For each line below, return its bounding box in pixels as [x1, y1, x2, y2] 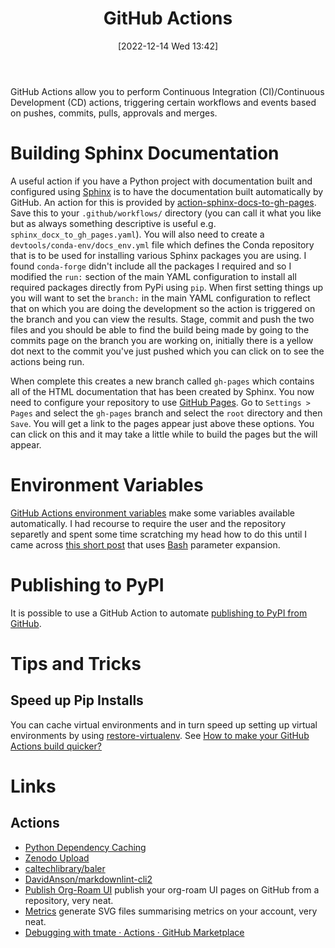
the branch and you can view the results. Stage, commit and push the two [10, 313, 315, 325]
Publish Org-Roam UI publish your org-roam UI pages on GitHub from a [24, 883, 320, 896]
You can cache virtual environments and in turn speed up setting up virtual [10, 718, 318, 731]
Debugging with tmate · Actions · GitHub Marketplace [24, 926, 245, 938]
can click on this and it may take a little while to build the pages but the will [10, 428, 318, 440]
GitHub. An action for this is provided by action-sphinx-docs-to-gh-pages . [10, 196, 317, 208]
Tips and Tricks [10, 652, 142, 675]
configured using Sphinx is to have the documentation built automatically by [10, 185, 324, 197]
